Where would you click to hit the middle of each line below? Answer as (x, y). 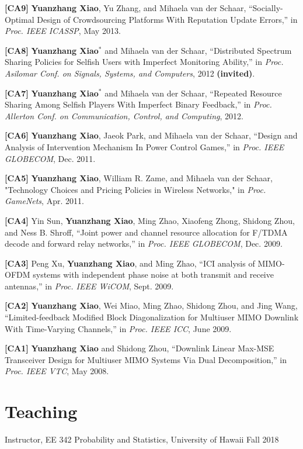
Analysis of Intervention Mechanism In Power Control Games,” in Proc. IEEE (144, 146)
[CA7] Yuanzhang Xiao (52, 93)
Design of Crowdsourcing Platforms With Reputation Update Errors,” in (167, 19)
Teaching (41, 411)
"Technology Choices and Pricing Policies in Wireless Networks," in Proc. (135, 189)
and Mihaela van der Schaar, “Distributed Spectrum (198, 50)
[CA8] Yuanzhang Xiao (52, 50)
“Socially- (266, 8)
